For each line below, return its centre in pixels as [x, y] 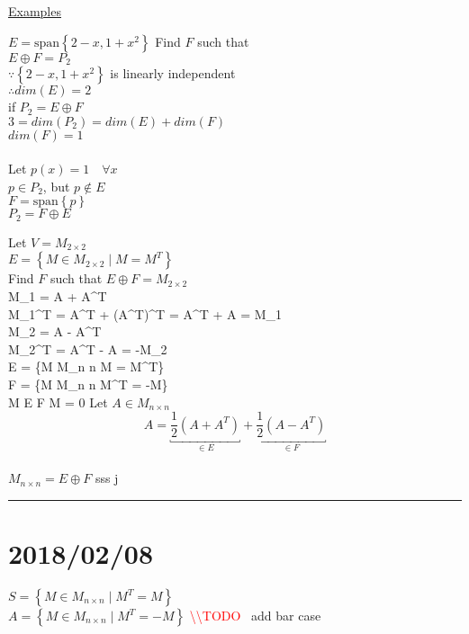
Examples [35, 11]
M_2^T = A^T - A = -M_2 [88, 348]
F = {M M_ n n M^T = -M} [88, 384]
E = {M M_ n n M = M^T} [86, 366]
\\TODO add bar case [255, 616]
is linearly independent [173, 73]
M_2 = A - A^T [55, 331]
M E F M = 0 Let [58, 402]
